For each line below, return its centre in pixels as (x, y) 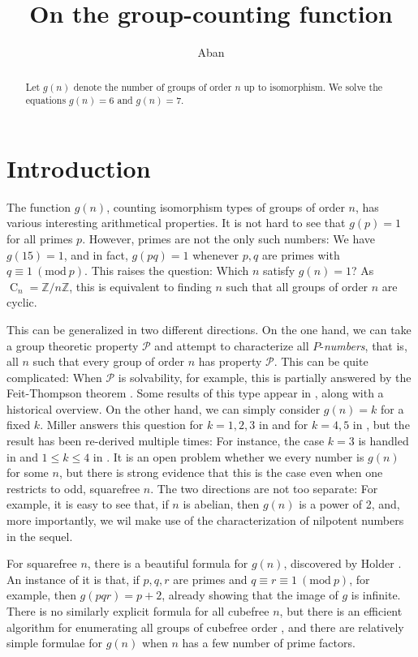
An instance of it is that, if (73, 579)
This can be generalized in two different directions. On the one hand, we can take (209, 329)
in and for (283, 425)
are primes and (210, 579)
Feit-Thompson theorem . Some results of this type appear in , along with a (195, 393)
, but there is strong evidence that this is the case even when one (221, 472)
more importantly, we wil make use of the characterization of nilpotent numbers (205, 520)
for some (28, 472)
